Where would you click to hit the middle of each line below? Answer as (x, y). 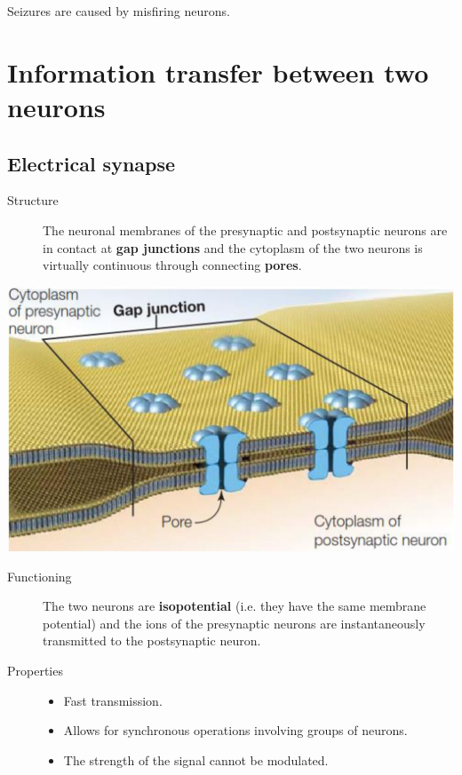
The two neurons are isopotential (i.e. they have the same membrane (235, 606)
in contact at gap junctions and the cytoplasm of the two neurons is (233, 247)
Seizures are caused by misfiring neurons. (119, 11)
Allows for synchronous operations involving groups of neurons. (235, 730)
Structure (33, 200)
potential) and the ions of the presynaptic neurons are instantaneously (234, 623)
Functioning (40, 576)
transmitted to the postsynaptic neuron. (152, 641)
